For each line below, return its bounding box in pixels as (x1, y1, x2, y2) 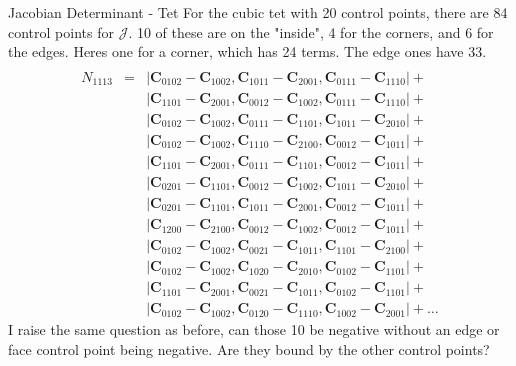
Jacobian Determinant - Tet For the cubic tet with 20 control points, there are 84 (8, 2, 508, 22)
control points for (8, 21, 114, 42)
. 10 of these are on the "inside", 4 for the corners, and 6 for (128, 21, 494, 42)
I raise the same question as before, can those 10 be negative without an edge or (8, 319, 500, 340)
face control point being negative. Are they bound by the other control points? (8, 338, 490, 359)
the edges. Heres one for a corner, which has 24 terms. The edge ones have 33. (8, 41, 487, 62)
